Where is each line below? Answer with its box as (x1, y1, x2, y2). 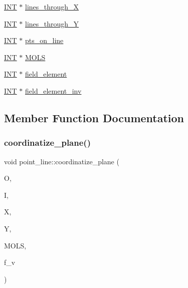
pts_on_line (25, 35, 64, 46)
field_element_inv (25, 85, 82, 96)
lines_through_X (25, 2, 79, 12)
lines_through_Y (25, 18, 79, 29)
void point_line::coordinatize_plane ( (4, 156, 119, 166)
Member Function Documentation (4, 110, 184, 125)
